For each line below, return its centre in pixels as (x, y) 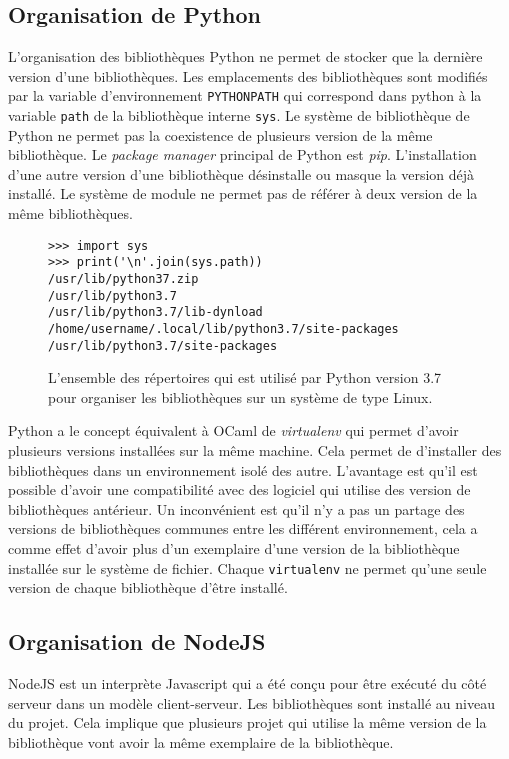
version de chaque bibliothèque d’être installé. (148, 587)
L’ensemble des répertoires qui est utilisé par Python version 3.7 (245, 377)
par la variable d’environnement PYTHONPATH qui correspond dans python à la (245, 95)
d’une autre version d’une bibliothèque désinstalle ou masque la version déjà (241, 173)
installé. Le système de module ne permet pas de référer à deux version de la (243, 193)
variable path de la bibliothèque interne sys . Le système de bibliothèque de (239, 115)
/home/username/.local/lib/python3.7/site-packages (223, 328)
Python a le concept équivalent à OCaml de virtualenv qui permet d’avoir (233, 430)
